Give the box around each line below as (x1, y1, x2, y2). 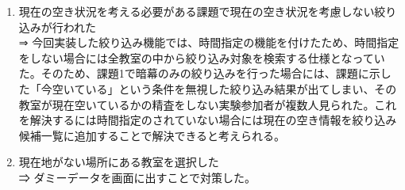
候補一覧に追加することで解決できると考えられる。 (18, 127, 286, 143)
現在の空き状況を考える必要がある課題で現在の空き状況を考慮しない (18, 3, 375, 19)
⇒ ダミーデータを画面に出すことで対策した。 (18, 169, 256, 185)
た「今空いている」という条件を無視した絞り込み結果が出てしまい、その (18, 80, 397, 97)
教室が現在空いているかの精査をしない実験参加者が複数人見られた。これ (18, 96, 397, 112)
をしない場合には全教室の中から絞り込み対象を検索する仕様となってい (18, 49, 385, 66)
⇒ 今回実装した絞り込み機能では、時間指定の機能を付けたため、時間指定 (18, 34, 399, 51)
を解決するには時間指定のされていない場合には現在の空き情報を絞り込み (18, 112, 397, 128)
